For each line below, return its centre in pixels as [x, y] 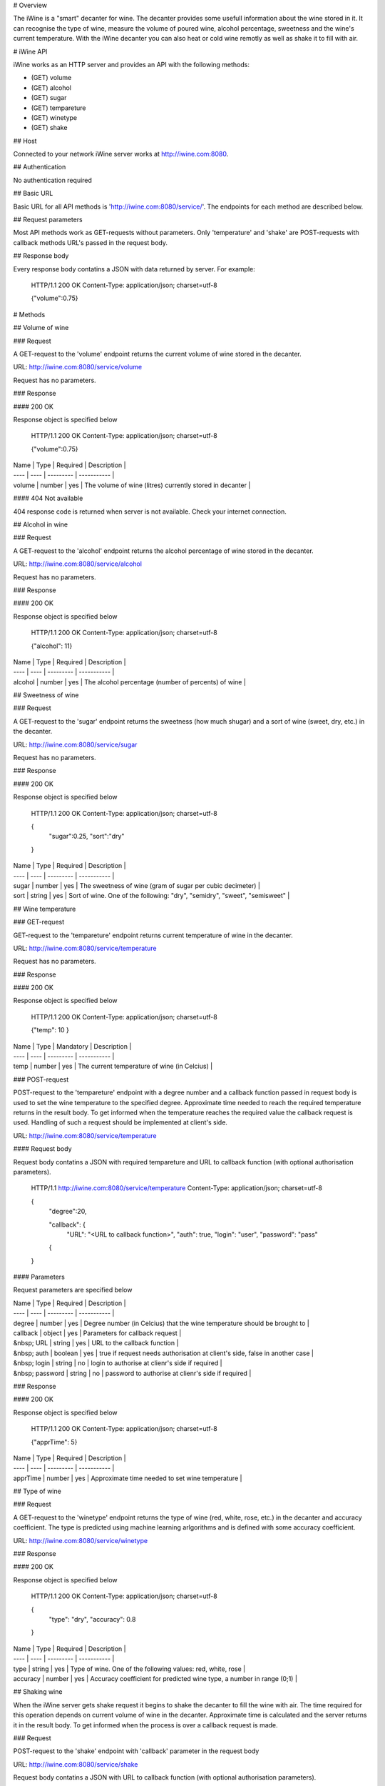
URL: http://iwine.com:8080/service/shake [76, 1764]
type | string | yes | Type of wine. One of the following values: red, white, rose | [129, 1669]
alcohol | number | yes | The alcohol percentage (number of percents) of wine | [129, 682]
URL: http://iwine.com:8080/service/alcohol [78, 564]
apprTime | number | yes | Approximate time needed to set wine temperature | [128, 1478]
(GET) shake [49, 128]
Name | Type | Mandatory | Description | [72, 1046]
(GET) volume [51, 78]
